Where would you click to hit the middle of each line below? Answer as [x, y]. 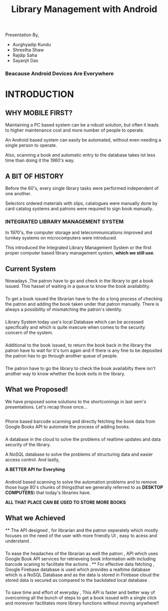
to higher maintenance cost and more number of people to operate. [75, 130]
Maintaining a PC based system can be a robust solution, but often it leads [82, 125]
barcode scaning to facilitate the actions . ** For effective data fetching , [80, 564]
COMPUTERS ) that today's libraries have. [48, 493]
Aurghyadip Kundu [32, 45]
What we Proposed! [37, 389]
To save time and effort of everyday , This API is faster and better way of [80, 592]
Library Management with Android [84, 9]
